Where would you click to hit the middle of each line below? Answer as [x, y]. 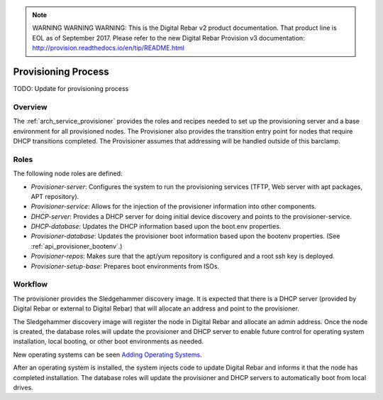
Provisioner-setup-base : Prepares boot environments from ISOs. [125, 266]
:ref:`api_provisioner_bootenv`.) [77, 246]
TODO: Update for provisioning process [71, 89]
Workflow [30, 284]
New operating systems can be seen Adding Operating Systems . [107, 355]
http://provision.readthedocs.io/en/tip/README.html [108, 48]
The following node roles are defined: [68, 173]
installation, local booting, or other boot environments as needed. [108, 342]
